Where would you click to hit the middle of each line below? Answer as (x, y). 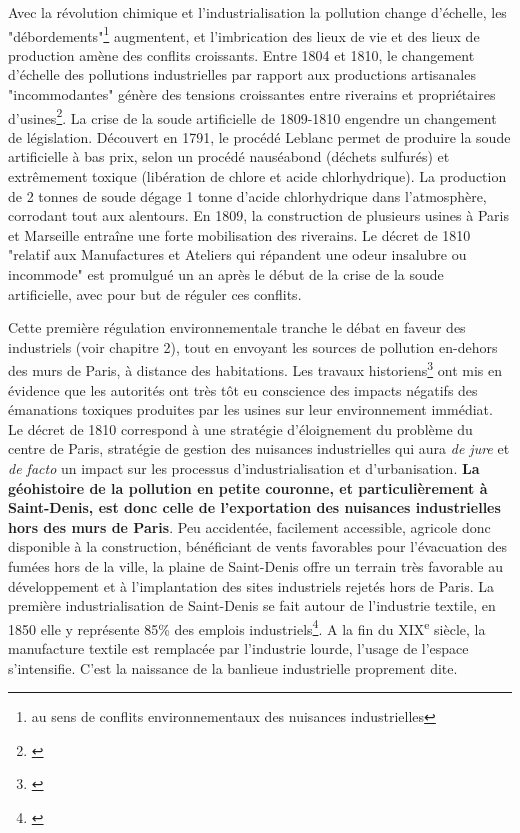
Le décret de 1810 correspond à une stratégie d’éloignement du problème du (240, 428)
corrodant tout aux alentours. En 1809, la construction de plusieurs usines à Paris (258, 215)
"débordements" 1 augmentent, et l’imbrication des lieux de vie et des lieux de (244, 34)
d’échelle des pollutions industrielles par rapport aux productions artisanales (242, 74)
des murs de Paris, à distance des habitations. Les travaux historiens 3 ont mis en (255, 369)
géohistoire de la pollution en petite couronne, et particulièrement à (248, 487)
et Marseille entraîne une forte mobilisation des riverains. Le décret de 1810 (239, 234)
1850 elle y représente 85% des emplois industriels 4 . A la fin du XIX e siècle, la (247, 627)
